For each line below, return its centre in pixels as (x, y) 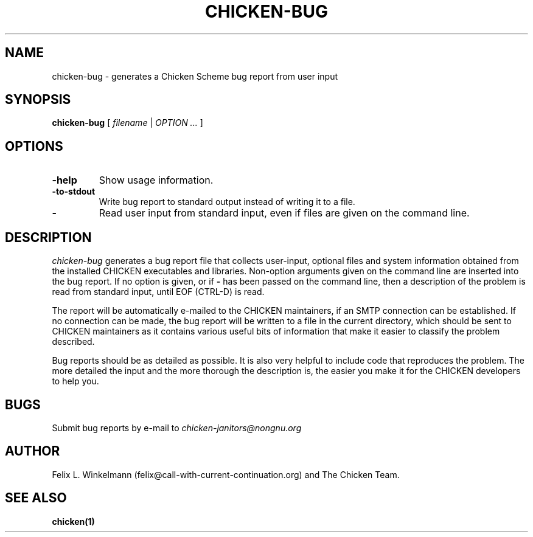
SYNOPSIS (38, 100)
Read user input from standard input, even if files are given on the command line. (284, 213)
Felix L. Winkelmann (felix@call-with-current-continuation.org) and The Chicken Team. (226, 474)
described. (73, 342)
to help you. (75, 381)
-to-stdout (74, 192)
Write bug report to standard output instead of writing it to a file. (227, 202)
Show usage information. (156, 180)
